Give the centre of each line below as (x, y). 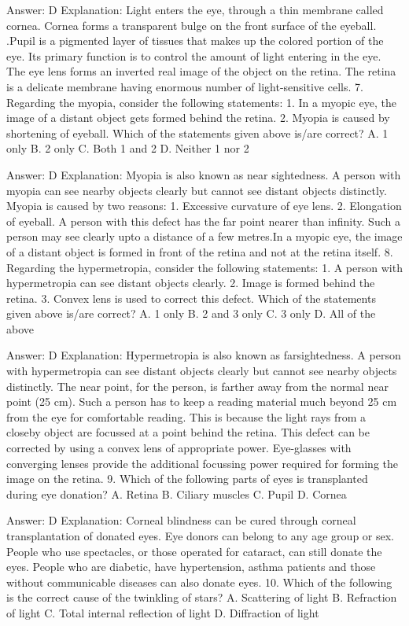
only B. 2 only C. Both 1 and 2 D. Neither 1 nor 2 (128, 148)
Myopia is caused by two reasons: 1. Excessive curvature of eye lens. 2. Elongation (204, 206)
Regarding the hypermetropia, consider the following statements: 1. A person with (204, 267)
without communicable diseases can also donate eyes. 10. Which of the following (199, 582)
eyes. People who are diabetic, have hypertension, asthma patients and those (191, 567)
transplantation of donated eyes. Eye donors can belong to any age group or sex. (201, 536)
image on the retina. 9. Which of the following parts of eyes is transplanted (187, 479)
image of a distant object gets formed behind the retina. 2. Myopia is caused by (198, 118)
